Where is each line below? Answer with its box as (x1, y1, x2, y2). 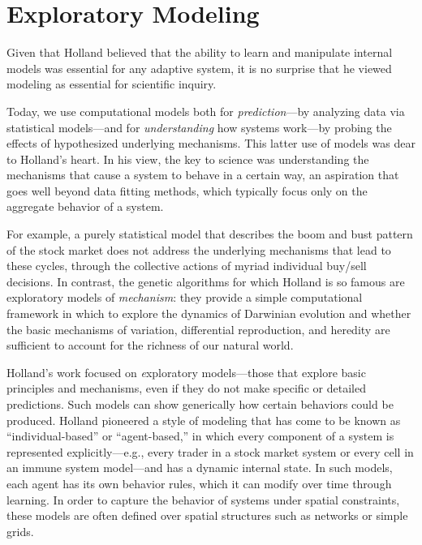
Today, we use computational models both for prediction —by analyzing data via (6, 102, 405, 119)
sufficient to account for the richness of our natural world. (6, 337, 294, 354)
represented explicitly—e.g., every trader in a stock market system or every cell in (6, 443, 414, 460)
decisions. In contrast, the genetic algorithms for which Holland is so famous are (6, 272, 405, 290)
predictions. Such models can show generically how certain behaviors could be (6, 396, 394, 412)
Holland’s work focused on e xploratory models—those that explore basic (6, 363, 366, 380)
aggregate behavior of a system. (6, 198, 164, 215)
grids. (6, 522, 34, 539)
